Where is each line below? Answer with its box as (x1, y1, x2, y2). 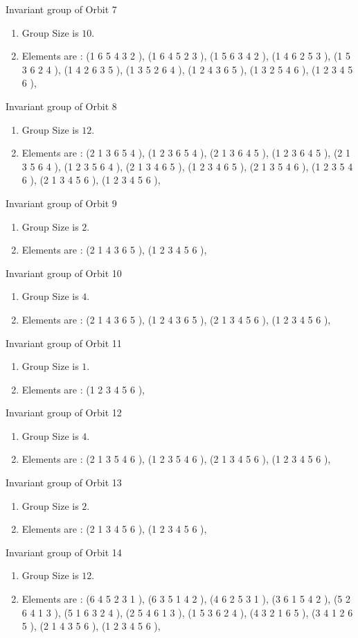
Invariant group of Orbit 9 (6, 195, 117, 210)
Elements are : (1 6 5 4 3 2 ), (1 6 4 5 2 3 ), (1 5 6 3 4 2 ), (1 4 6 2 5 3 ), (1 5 (21, 48, 351, 63)
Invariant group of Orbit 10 (6, 265, 122, 280)
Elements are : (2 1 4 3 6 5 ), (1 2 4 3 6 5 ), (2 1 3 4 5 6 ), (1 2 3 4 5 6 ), (21, 312, 331, 326)
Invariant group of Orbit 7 (6, 2, 117, 16)
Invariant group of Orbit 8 (6, 98, 117, 113)
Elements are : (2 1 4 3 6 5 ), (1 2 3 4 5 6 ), (21, 242, 207, 257)
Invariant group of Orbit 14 (6, 544, 122, 559)
